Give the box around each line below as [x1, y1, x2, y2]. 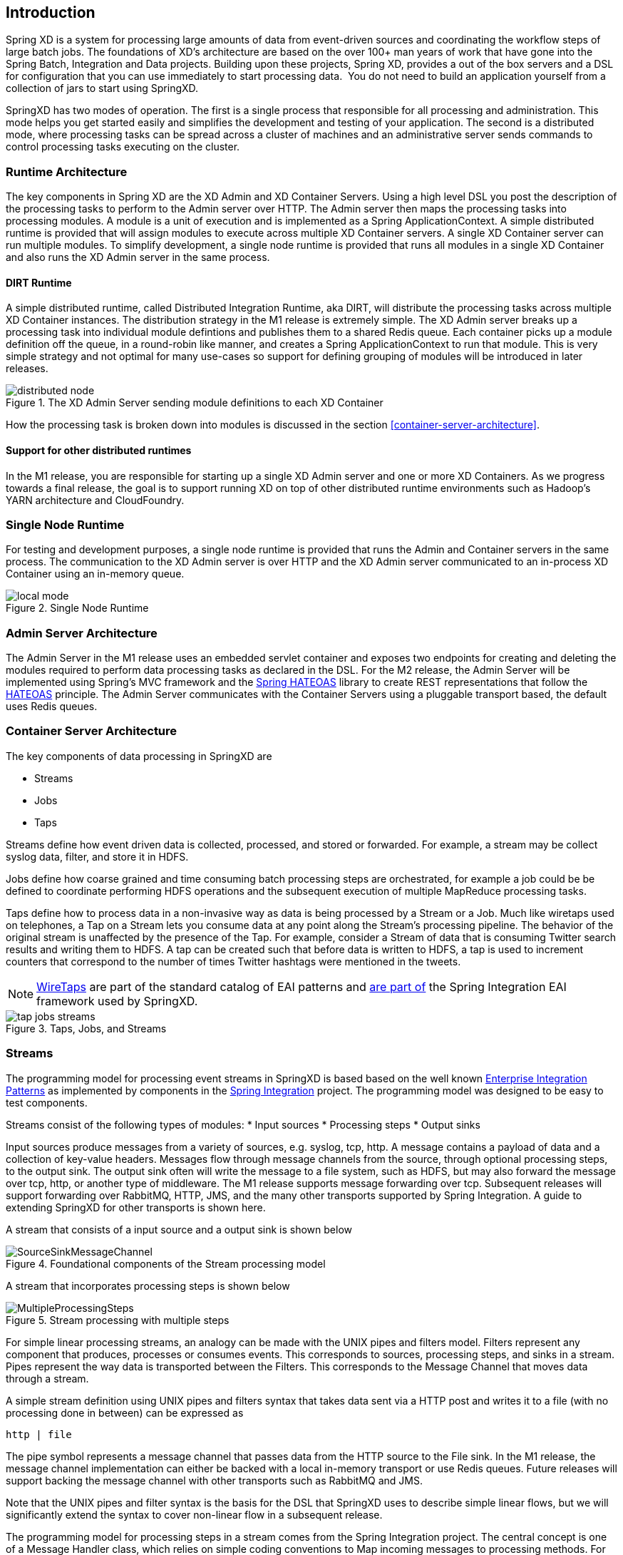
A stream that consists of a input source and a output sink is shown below [6, 1223, 353, 1236]
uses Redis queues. [6, 700, 98, 713]
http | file [6, 1428, 72, 1440]
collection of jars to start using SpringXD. [6, 82, 199, 95]
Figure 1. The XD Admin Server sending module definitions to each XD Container [6, 396, 383, 409]
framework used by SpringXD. [36, 993, 198, 1008]
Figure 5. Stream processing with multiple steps [6, 1313, 230, 1326]
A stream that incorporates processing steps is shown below [6, 1279, 290, 1292]
